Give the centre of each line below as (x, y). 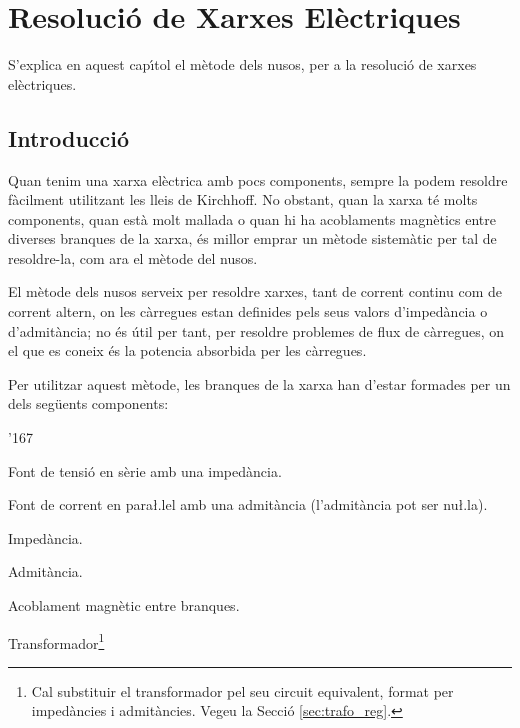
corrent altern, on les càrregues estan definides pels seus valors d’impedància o (248, 311)
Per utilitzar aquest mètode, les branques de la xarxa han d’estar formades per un (259, 383)
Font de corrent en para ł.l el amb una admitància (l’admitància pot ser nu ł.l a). (248, 504)
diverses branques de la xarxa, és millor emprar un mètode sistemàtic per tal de (252, 238)
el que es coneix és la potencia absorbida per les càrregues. (187, 350)
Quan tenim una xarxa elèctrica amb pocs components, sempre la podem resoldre (258, 179)
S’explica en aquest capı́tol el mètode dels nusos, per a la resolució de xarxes (242, 64)
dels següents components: (88, 403)
